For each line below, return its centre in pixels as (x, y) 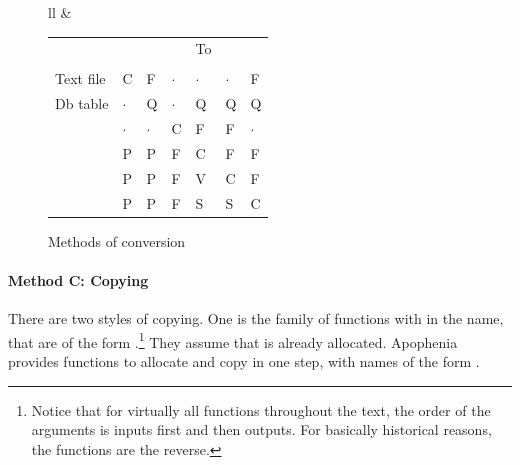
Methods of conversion (117, 240)
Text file (80, 78)
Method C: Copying (78, 279)
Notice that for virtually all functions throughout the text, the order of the (261, 409)
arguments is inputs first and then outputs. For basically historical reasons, (261, 429)
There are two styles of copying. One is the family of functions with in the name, (256, 318)
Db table (82, 103)
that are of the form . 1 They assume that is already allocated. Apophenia (233, 340)
